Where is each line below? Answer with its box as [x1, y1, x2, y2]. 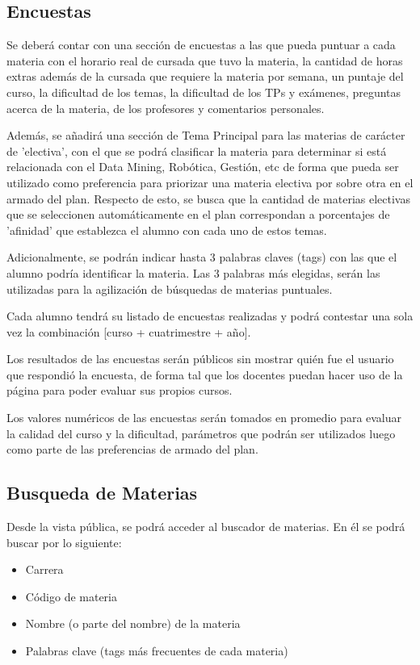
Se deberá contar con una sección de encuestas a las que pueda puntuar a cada [6, 36, 396, 53]
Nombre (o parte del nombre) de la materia [25, 615, 241, 632]
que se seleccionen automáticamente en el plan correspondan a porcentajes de [6, 206, 390, 223]
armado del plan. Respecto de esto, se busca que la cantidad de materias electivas [6, 190, 410, 207]
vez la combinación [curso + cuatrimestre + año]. [6, 323, 251, 340]
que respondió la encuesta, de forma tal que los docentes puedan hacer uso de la [6, 366, 403, 383]
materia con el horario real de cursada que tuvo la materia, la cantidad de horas [6, 52, 403, 69]
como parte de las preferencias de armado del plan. [6, 441, 258, 458]
